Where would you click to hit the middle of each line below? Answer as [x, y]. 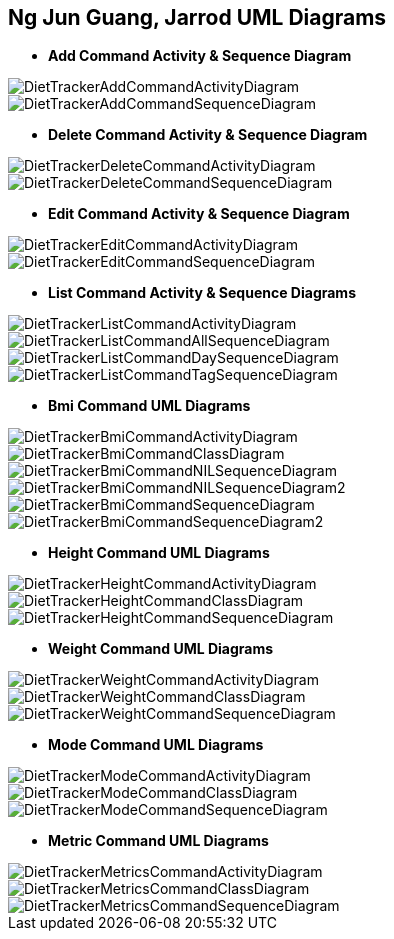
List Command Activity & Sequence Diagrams [202, 293]
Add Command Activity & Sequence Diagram [200, 56]
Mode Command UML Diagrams [156, 745]
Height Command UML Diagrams [159, 553]
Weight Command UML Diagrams [161, 649]
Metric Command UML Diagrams [158, 841]
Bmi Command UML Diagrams [149, 406]
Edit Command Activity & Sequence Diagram [199, 214]
